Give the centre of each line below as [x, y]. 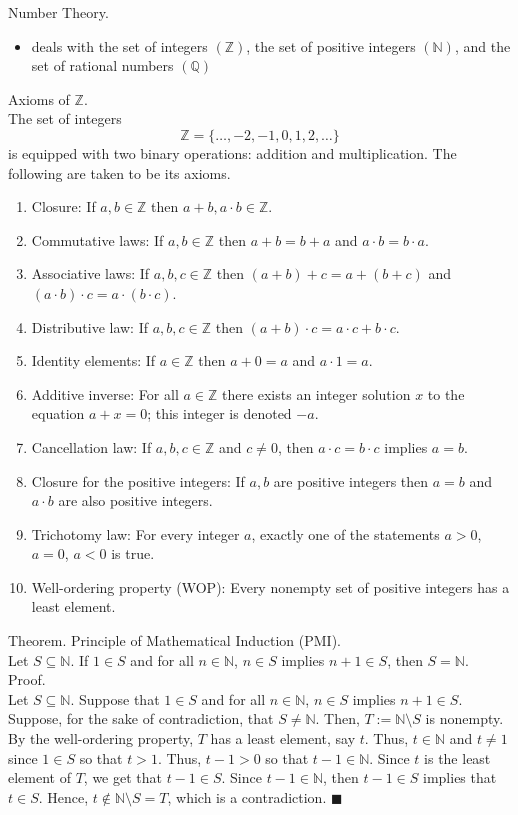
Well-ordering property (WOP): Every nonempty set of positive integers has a [270, 586]
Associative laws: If [90, 273]
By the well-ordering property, [101, 738]
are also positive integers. [135, 500]
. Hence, [63, 796]
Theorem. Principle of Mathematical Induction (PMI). [175, 640]
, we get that [122, 777]
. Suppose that [115, 698]
